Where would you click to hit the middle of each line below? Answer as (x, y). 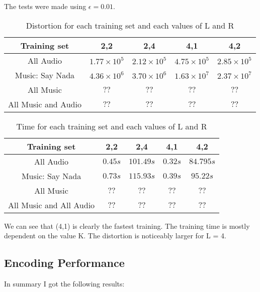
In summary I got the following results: (64, 283)
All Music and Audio (45, 104)
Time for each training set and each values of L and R (112, 126)
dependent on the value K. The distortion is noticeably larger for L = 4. (115, 236)
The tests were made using (45, 6)
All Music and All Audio (52, 205)
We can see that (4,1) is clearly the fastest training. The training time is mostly (127, 226)
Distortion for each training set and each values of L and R (130, 25)
